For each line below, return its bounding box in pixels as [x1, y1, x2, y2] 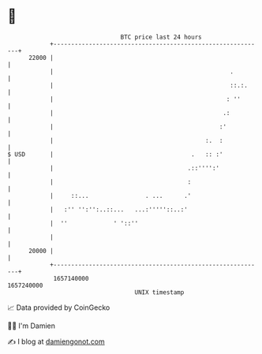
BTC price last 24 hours [120, 33, 202, 41]
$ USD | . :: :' [7, 150, 223, 158]
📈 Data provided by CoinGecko [7, 303, 110, 312]
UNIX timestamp [134, 288, 185, 296]
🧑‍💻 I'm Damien [7, 321, 56, 330]
